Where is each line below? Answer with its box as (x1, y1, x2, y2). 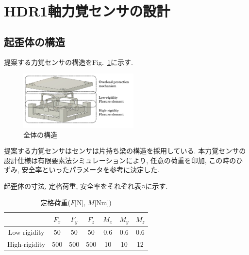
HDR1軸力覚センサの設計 (4, 1, 170, 21)
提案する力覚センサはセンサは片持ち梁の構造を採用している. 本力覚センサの (4, 146, 246, 156)
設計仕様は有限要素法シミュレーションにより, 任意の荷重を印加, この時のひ (4, 155, 243, 165)
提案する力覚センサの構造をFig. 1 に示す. (4, 57, 133, 67)
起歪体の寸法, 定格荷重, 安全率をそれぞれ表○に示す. (4, 180, 168, 191)
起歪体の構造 (4, 34, 65, 49)
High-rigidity (7, 239, 46, 249)
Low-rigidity (8, 226, 45, 237)
